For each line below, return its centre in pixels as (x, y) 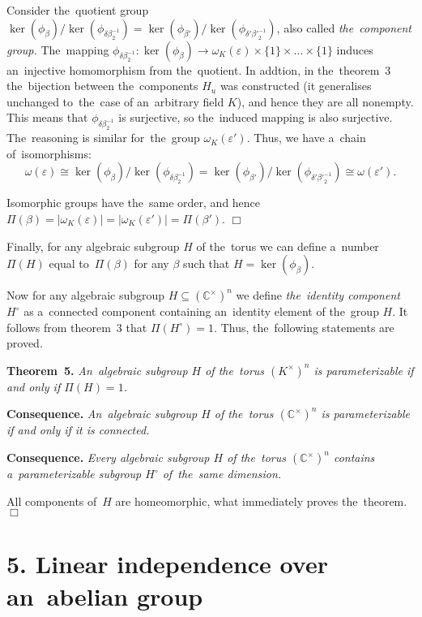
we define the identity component (318, 295)
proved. (25, 343)
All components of (52, 501)
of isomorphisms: (49, 153)
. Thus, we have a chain (306, 138)
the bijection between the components (102, 86)
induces (355, 49)
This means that (47, 117)
